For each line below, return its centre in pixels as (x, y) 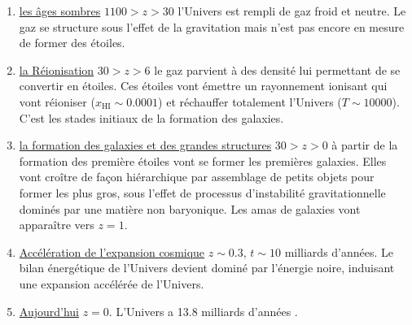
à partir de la (365, 145)
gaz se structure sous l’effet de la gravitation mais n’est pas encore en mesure (212, 26)
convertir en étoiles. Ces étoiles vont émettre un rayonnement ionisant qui (203, 86)
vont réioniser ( (57, 101)
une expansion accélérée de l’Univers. (112, 283)
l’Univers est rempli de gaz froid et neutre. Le (292, 11)
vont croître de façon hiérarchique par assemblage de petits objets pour (197, 177)
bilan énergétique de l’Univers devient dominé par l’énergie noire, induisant (207, 268)
